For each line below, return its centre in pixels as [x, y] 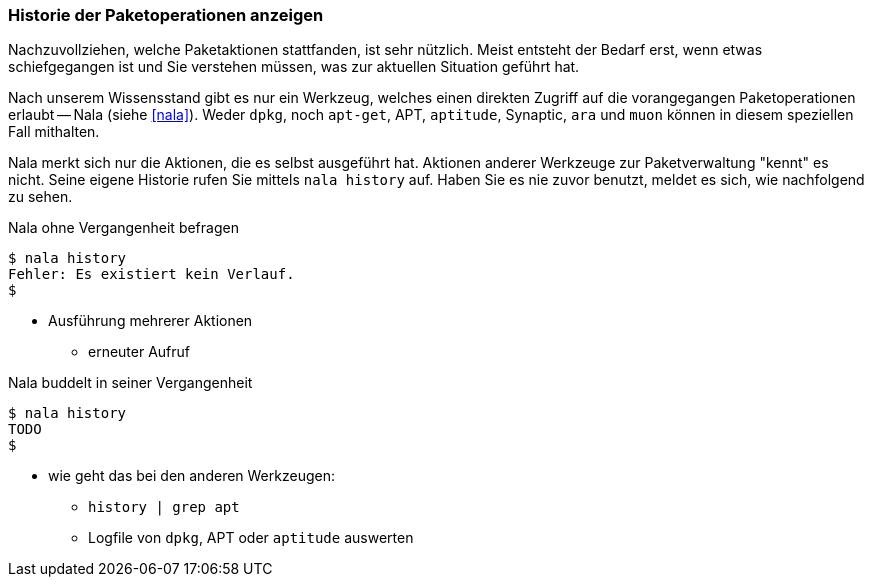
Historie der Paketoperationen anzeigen [166, 15]
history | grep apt [164, 507]
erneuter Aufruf [139, 352]
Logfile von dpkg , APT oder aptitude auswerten [251, 538]
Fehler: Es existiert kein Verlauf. [151, 274]
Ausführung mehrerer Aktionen [150, 321]
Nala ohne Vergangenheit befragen [123, 228]
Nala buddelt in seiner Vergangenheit [130, 383]
